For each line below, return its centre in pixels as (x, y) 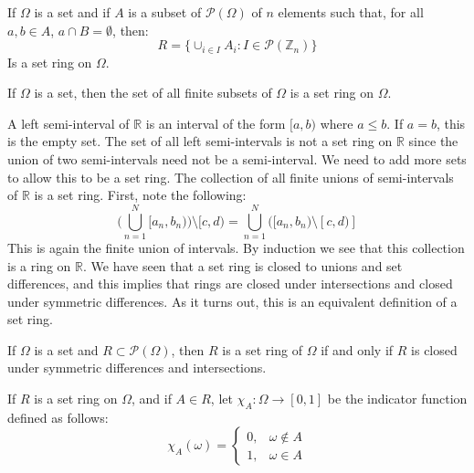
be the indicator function (397, 399)
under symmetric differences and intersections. (137, 368)
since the (433, 141)
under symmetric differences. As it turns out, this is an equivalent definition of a (232, 301)
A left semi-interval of (68, 123)
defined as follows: (58, 417)
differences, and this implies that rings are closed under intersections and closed (230, 284)
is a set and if (72, 12)
